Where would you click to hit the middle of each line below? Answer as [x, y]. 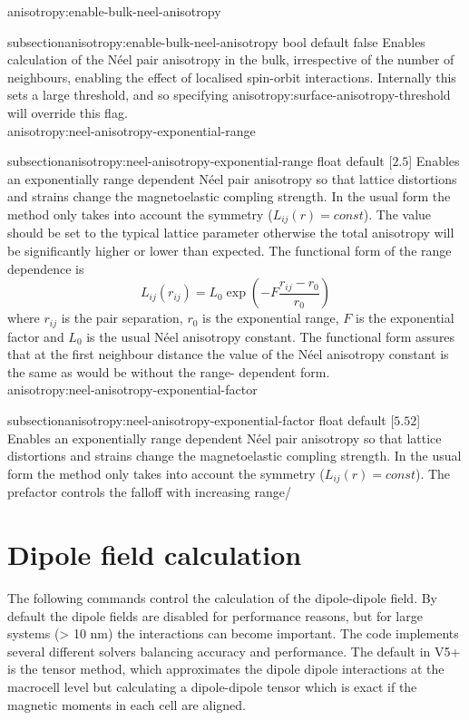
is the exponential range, [271, 318]
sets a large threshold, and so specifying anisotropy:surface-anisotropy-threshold [229, 95]
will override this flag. [68, 112]
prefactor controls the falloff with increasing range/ [150, 492]
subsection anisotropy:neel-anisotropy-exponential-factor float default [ [201, 420]
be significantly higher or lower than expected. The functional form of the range [230, 250]
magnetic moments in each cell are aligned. [127, 704]
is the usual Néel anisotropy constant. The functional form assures [271, 336]
